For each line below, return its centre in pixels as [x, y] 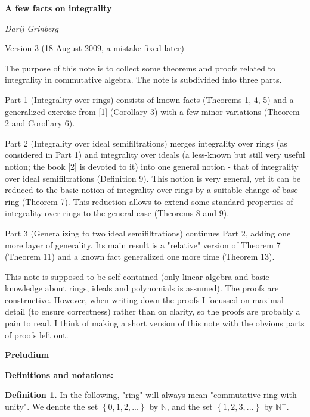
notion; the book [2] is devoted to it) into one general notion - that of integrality [152, 166]
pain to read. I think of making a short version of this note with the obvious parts [155, 323]
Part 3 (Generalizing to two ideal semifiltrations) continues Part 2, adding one [148, 233]
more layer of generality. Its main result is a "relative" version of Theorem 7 [143, 245]
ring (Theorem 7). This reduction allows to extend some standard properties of [149, 201]
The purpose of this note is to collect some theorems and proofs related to [140, 68]
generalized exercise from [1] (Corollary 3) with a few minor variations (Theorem [152, 111]
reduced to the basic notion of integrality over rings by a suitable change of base [151, 190]
